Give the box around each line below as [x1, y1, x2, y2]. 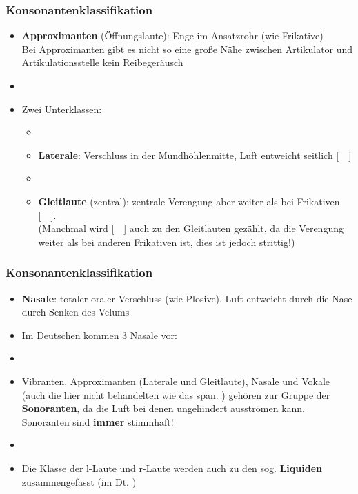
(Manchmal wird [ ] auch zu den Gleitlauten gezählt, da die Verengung [38, 221, 344, 236]
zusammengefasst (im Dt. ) [21, 474, 137, 488]
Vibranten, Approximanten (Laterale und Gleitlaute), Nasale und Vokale [21, 373, 330, 388]
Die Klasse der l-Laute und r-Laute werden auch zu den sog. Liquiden [21, 460, 322, 475]
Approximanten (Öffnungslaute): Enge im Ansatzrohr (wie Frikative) [21, 28, 324, 43]
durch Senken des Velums [21, 305, 130, 319]
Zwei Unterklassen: [21, 101, 102, 116]
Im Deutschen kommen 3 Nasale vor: [21, 327, 177, 342]
